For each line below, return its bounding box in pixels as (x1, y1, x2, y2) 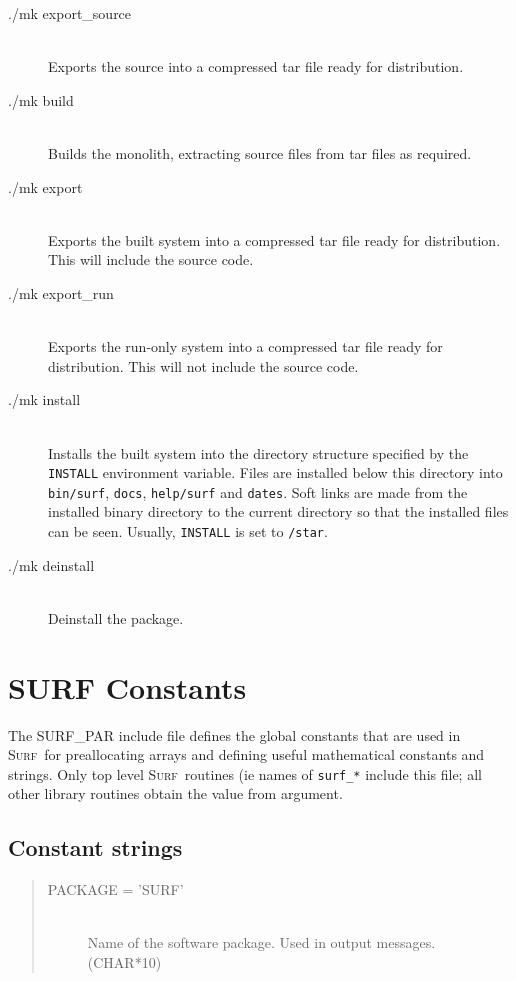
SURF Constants (8, 666, 247, 707)
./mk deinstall (8, 554, 95, 575)
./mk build (8, 89, 74, 110)
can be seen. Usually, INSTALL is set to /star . (48, 521, 328, 541)
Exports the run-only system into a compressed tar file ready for (48, 336, 443, 357)
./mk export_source (8, 3, 132, 23)
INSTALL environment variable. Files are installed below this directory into (48, 462, 503, 483)
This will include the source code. (48, 249, 254, 270)
